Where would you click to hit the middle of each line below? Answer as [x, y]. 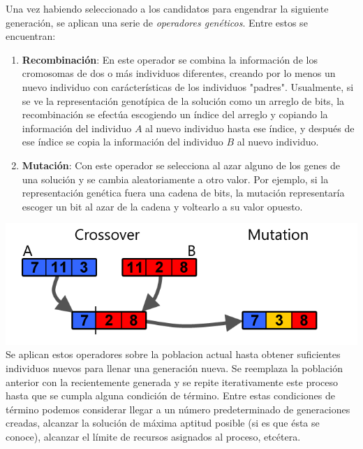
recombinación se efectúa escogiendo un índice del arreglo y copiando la [175, 114]
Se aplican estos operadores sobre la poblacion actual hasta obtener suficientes [173, 354]
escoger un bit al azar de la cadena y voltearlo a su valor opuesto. [162, 206]
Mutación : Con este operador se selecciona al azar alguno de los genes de [181, 165]
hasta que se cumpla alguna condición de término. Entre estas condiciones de [170, 395]
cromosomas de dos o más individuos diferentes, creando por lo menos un [179, 73]
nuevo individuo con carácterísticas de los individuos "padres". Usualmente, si [188, 86]
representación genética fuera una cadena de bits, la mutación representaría [183, 193]
